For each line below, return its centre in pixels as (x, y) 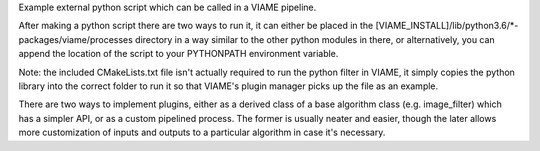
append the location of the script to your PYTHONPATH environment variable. (178, 54)
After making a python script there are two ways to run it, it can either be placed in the (196, 26)
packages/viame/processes (76, 39)
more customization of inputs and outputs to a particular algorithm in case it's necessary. (202, 132)
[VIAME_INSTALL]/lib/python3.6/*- (447, 26)
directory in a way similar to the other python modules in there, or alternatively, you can (315, 39)
